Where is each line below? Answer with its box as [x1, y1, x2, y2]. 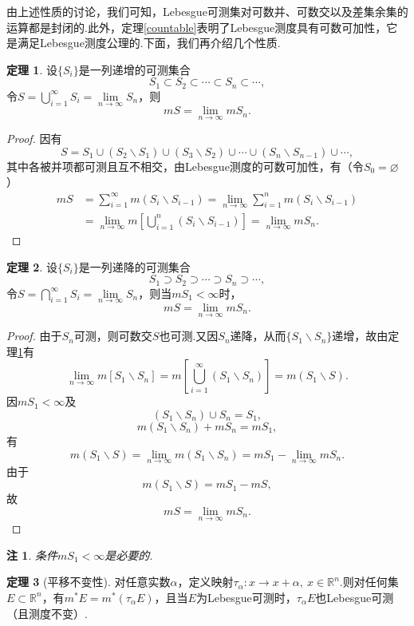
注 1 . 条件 [6, 546, 57, 563]
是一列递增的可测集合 [78, 61, 191, 77]
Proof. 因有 [6, 130, 62, 147]
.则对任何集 [339, 573, 399, 590]
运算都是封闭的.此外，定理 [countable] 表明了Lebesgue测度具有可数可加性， [6, 18, 387, 35]
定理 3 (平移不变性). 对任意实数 [6, 573, 171, 590]
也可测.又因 [159, 327, 219, 344]
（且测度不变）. [6, 604, 88, 621]
